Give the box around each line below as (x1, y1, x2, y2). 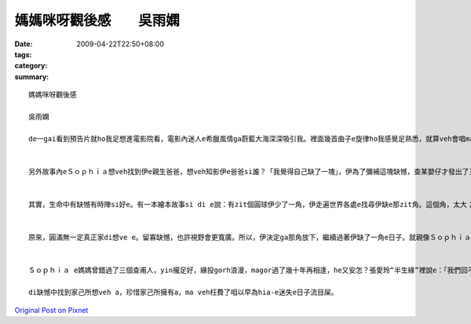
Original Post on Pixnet (14, 305, 89, 315)
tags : (14, 49, 32, 59)
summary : (14, 71, 49, 82)
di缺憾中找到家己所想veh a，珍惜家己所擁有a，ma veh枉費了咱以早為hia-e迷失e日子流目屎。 (28, 288, 338, 297)
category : (14, 61, 48, 71)
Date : (14, 39, 33, 49)
